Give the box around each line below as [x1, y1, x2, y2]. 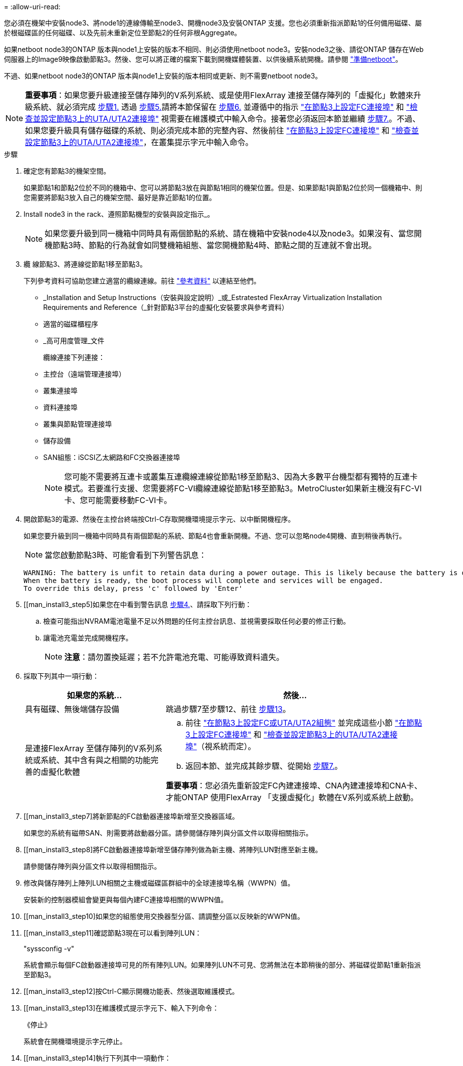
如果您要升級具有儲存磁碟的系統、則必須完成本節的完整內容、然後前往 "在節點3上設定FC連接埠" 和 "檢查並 [25, 126, 419, 135]
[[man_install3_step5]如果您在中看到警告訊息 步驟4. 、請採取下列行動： [24, 600, 252, 609]
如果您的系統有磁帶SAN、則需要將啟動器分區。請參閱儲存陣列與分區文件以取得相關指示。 [24, 829, 313, 837]
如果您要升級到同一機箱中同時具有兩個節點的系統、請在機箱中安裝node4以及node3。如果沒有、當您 [45, 228, 414, 238]
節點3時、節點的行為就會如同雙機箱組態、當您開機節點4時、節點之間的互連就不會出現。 [52, 240, 377, 250]
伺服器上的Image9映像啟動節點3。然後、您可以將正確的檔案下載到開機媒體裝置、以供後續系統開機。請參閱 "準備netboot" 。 [4, 55, 402, 63]
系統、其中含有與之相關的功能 [41, 755, 151, 765]
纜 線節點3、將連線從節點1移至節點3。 [24, 260, 147, 268]
